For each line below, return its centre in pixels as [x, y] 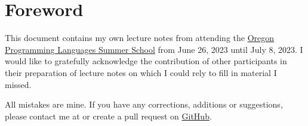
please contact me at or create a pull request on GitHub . [108, 116]
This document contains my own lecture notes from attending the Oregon [140, 38]
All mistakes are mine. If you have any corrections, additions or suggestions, [144, 104]
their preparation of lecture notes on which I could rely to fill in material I [141, 72]
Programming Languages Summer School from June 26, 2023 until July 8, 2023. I [154, 49]
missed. [18, 84]
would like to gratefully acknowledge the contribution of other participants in [146, 61]
